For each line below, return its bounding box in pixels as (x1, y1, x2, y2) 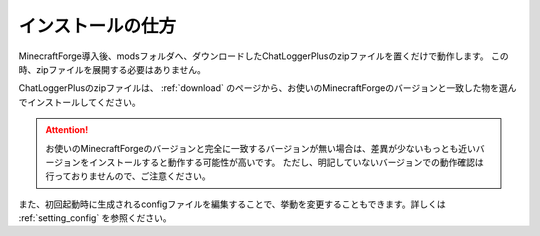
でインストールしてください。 (18, 96, 141, 108)
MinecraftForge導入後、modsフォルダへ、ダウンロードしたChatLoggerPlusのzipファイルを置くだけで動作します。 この (18, 50, 509, 62)
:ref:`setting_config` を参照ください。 (18, 212, 172, 224)
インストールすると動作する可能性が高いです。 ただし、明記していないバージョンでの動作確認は (88, 156, 484, 168)
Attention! (45, 124, 89, 136)
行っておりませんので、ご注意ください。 (45, 170, 211, 182)
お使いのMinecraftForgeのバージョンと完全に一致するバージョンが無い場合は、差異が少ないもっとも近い (45, 142, 477, 154)
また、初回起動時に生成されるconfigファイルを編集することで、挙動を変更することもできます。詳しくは (18, 198, 446, 210)
